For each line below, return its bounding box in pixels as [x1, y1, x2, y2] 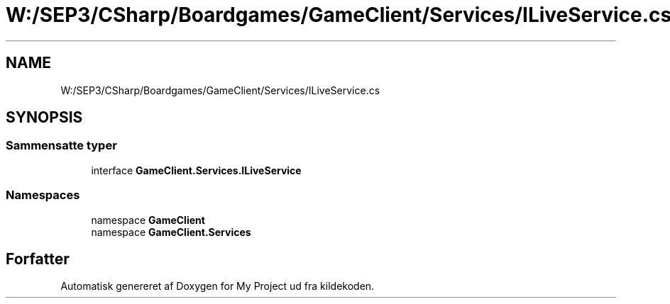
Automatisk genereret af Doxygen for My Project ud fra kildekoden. [60, 280, 375, 293]
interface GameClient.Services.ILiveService [91, 164, 302, 176]
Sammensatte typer [6, 138, 117, 153]
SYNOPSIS [6, 108, 83, 127]
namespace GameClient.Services [91, 225, 251, 238]
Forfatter [6, 249, 70, 268]
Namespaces [6, 188, 80, 203]
